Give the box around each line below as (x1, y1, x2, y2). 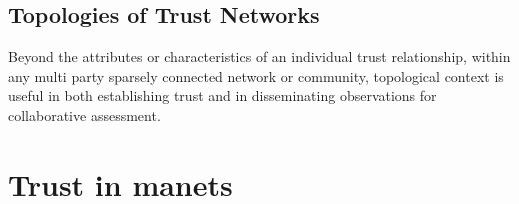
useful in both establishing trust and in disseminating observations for (8, 85, 437, 106)
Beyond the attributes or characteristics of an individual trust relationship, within (8, 46, 511, 67)
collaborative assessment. (8, 104, 161, 125)
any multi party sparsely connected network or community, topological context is (8, 65, 504, 86)
